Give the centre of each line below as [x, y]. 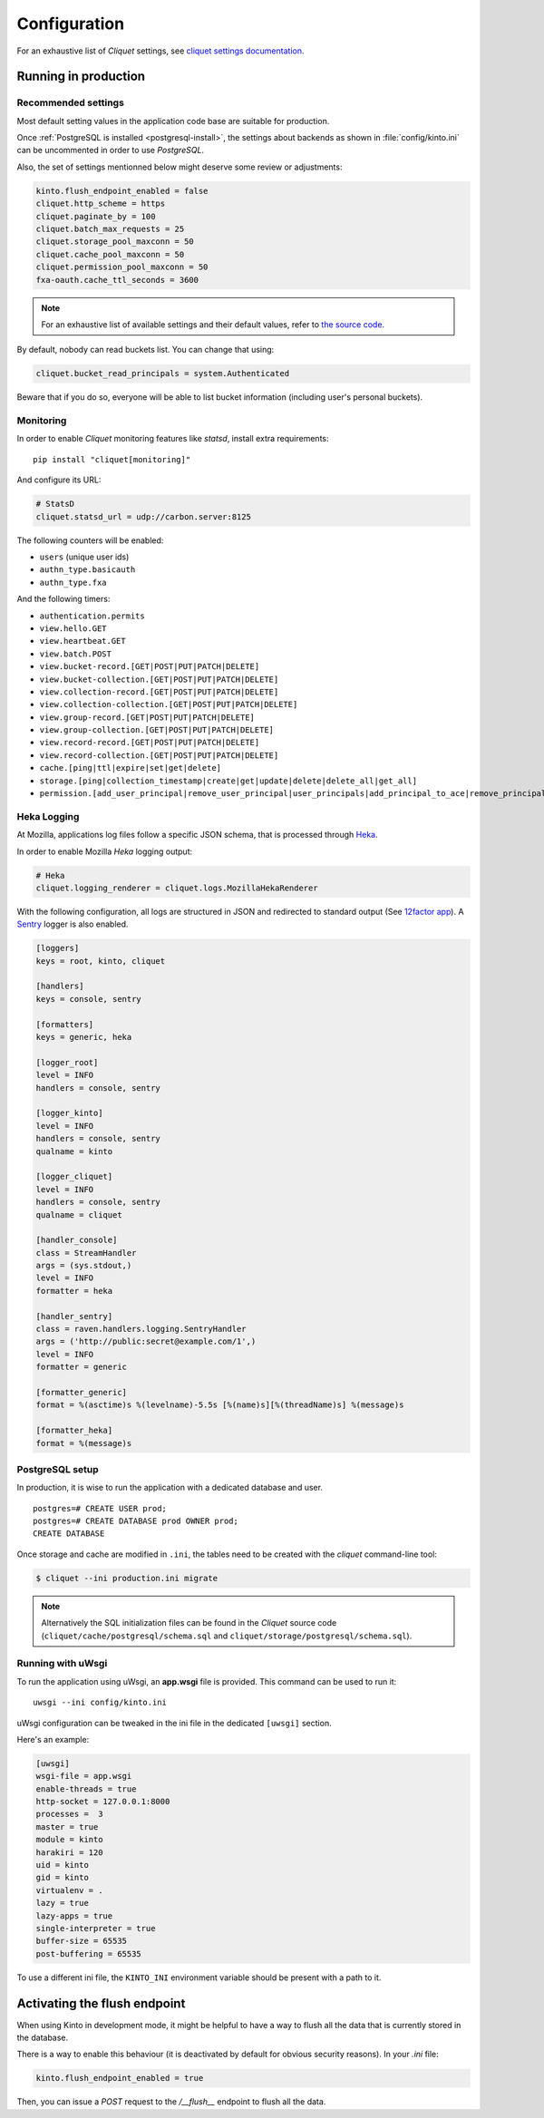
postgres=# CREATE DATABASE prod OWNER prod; [136, 1521]
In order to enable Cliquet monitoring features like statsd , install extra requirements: [173, 439]
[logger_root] [67, 1062]
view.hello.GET [73, 628]
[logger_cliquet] [74, 1177]
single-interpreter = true [96, 1928]
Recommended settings [70, 102]
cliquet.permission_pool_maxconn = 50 [122, 267]
